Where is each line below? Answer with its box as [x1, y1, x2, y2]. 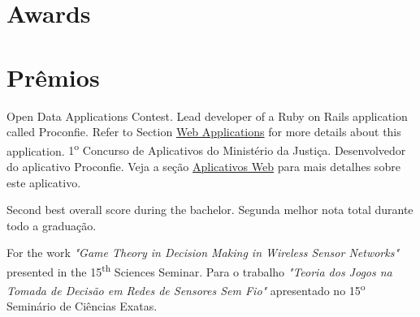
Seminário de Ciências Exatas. [6, 298, 158, 315]
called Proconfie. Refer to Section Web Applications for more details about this [6, 123, 401, 140]
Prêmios [6, 60, 100, 93]
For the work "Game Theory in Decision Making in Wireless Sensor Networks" [6, 244, 400, 261]
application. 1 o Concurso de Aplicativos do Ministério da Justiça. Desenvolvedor [6, 139, 406, 159]
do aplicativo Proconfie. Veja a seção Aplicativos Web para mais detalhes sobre [6, 157, 401, 174]
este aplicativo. [6, 173, 81, 191]
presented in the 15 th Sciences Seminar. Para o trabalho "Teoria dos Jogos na [6, 260, 392, 280]
